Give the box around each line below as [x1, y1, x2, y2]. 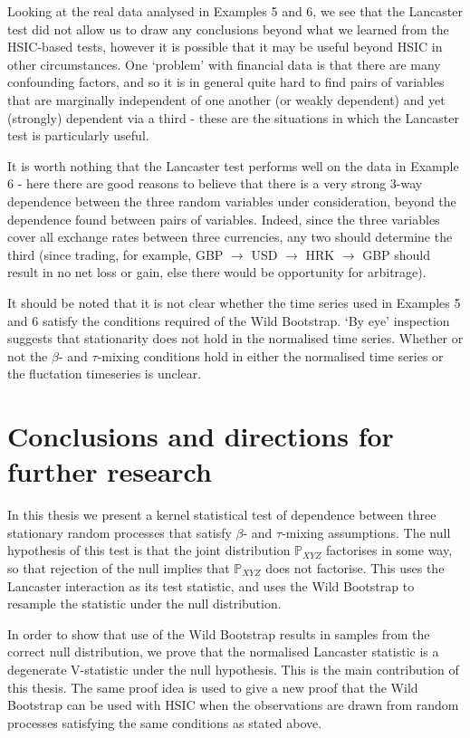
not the [7, 346, 48, 365]
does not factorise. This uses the [265, 558, 445, 577]
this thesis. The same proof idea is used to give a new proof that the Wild [7, 677, 418, 696]
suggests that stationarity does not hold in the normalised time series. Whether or [7, 329, 464, 348]
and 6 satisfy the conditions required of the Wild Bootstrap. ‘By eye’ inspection [7, 311, 450, 330]
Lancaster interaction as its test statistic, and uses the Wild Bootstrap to [7, 576, 415, 595]
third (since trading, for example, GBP [7, 244, 224, 264]
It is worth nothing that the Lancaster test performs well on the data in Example [7, 156, 459, 175]
